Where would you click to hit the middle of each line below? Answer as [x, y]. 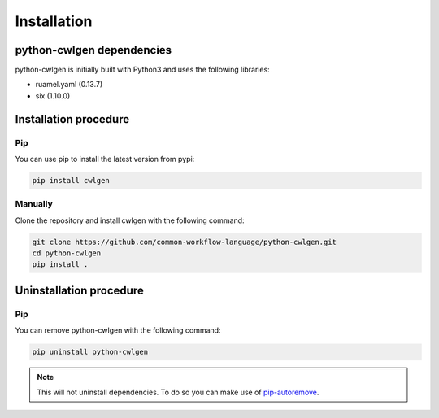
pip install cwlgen [71, 180]
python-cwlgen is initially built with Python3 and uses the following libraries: [142, 70]
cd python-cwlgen [67, 253]
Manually [34, 204]
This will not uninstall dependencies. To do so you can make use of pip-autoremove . [178, 392]
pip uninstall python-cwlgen [90, 352]
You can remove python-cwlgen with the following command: [118, 330]
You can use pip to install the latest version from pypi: [105, 159]
